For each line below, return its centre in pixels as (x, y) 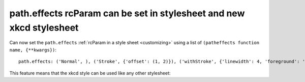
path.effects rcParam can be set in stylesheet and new (127, 13)
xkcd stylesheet (44, 28)
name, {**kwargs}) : (33, 50)
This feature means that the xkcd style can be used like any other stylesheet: (90, 73)
